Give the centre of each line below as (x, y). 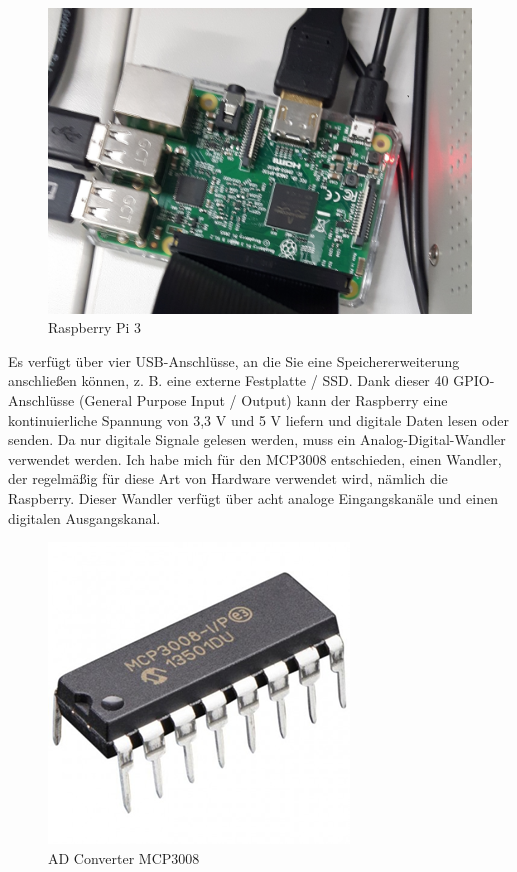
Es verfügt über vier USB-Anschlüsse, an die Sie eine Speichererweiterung (234, 360)
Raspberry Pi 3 (95, 327)
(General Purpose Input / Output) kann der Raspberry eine (263, 399)
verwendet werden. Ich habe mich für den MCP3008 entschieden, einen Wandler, (255, 458)
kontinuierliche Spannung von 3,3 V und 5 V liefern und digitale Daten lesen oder (258, 419)
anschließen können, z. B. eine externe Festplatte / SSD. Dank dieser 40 (228, 380)
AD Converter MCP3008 (124, 857)
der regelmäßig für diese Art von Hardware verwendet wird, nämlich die (228, 478)
